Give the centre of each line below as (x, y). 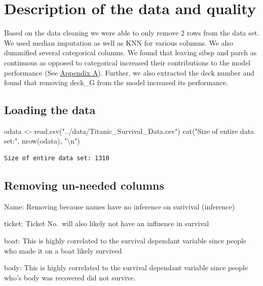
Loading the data (50, 110)
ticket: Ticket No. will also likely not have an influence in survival (107, 223)
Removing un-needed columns (84, 185)
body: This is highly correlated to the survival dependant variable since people (126, 267)
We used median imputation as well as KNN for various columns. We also (119, 42)
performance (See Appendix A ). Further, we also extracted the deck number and (129, 72)
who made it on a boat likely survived (63, 250)
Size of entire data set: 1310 (57, 158)
